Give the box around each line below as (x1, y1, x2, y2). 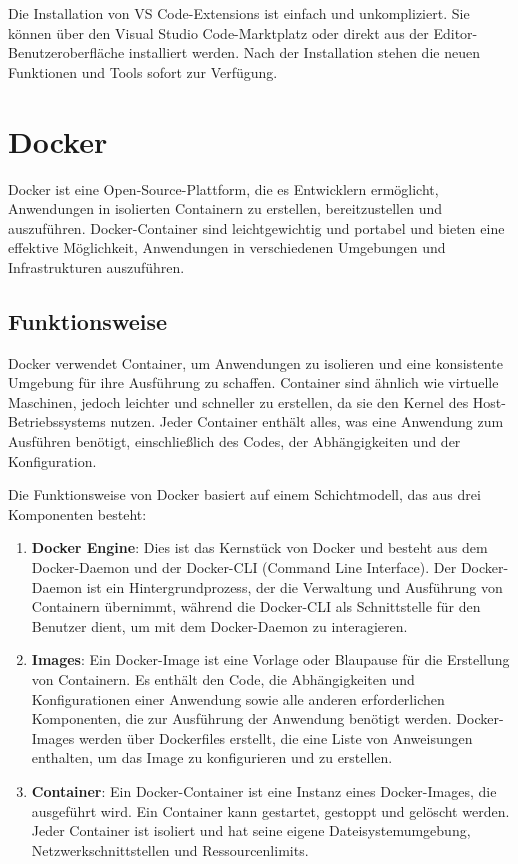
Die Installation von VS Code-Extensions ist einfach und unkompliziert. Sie (8, 3, 470, 23)
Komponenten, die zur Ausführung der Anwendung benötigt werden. (31, 708, 452, 729)
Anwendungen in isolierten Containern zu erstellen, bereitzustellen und (8, 198, 443, 219)
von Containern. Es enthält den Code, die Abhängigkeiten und (31, 668, 415, 689)
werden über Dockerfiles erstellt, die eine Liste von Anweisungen (78, 727, 473, 748)
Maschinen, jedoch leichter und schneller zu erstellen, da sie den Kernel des (8, 391, 469, 412)
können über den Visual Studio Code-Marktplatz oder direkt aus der (8, 22, 429, 43)
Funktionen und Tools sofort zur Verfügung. (8, 61, 278, 82)
